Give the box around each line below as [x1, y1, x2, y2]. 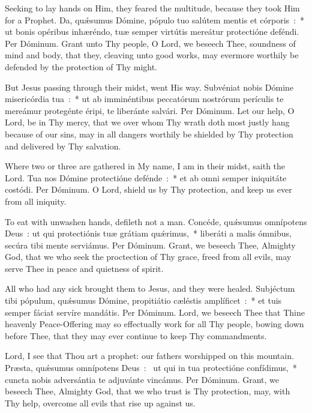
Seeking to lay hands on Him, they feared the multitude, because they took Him [5, 2, 300, 14]
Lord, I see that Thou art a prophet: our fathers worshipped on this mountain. [5, 349, 294, 362]
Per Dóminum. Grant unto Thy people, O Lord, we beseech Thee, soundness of [5, 37, 296, 49]
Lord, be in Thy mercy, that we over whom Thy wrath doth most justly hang [5, 116, 290, 128]
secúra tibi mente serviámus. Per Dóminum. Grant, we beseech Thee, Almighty [5, 238, 296, 251]
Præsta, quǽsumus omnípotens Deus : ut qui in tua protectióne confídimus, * [5, 361, 297, 374]
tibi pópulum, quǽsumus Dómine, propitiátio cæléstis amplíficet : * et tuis [5, 294, 282, 307]
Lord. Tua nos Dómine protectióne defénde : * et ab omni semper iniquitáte [5, 171, 287, 184]
